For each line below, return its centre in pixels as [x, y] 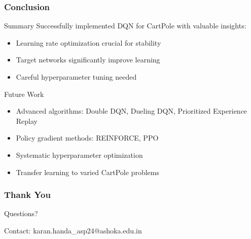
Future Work [24, 94]
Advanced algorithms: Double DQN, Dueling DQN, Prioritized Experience [132, 111]
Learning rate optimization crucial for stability [88, 42]
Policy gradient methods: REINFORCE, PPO [87, 138]
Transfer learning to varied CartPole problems [87, 172]
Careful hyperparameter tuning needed [76, 77]
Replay [27, 121]
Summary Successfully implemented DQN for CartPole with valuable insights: [125, 26]
